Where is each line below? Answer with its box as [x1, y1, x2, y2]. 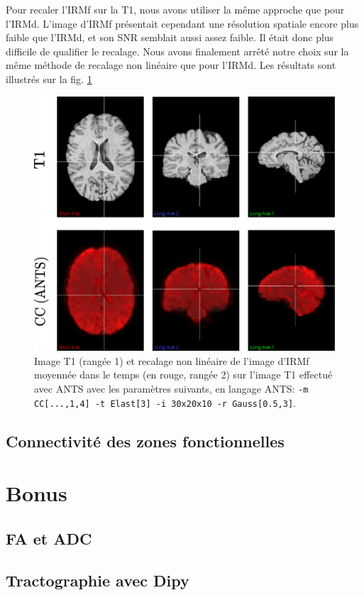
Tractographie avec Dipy [6, 569, 189, 591]
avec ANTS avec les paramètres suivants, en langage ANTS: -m [34, 381, 309, 395]
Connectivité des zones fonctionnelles [6, 430, 285, 452]
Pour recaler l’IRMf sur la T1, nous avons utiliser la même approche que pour [6, 2, 345, 16]
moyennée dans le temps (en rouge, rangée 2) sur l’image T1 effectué [34, 367, 333, 382]
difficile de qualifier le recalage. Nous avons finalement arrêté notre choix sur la [6, 43, 349, 58]
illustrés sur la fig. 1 [6, 71, 92, 86]
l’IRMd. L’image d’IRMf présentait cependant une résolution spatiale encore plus [6, 16, 359, 31]
